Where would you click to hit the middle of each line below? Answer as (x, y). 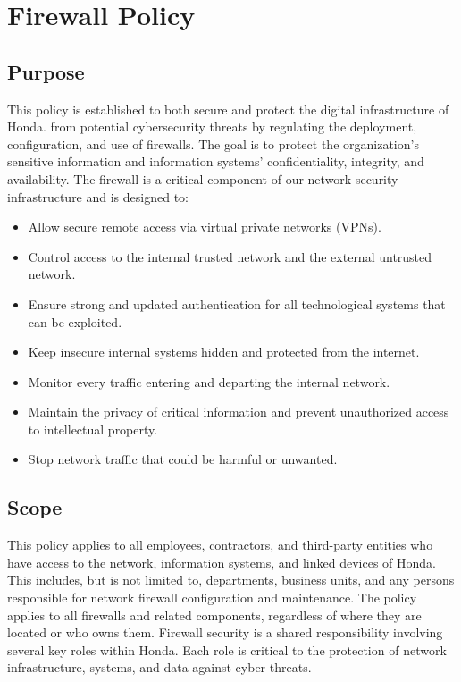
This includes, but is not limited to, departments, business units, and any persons (231, 580)
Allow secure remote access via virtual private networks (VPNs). (205, 227)
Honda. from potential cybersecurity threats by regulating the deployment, (212, 126)
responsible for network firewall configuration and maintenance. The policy (212, 598)
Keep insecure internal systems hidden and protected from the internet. (224, 352)
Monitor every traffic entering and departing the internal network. (209, 381)
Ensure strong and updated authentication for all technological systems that (237, 303)
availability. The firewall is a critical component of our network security (203, 178)
